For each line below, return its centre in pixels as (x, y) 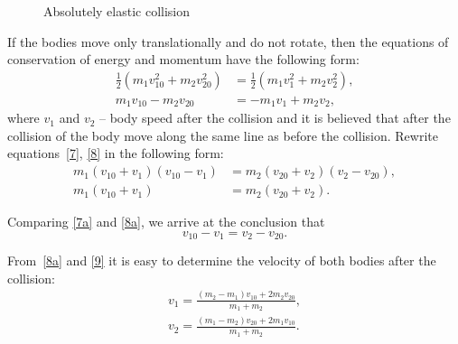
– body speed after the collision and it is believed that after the (275, 118)
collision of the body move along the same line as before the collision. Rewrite (223, 135)
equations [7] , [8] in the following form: (116, 153)
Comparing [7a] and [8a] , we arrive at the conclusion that (166, 222)
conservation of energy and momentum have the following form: (183, 59)
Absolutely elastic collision (117, 11)
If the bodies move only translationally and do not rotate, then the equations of (228, 41)
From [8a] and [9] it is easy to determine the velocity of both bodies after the (222, 260)
